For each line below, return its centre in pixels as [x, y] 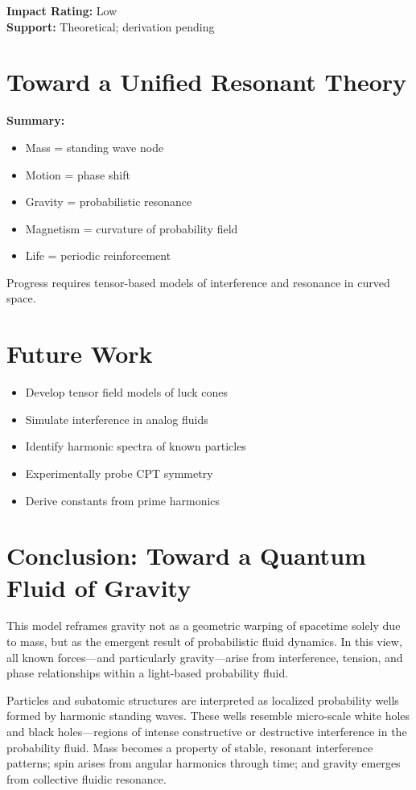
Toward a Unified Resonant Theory [207, 82]
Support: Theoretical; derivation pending [111, 26]
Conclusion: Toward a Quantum [186, 555]
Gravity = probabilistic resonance [109, 202]
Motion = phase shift [78, 174]
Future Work [80, 354]
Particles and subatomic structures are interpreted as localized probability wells [203, 699]
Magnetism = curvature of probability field [132, 228]
